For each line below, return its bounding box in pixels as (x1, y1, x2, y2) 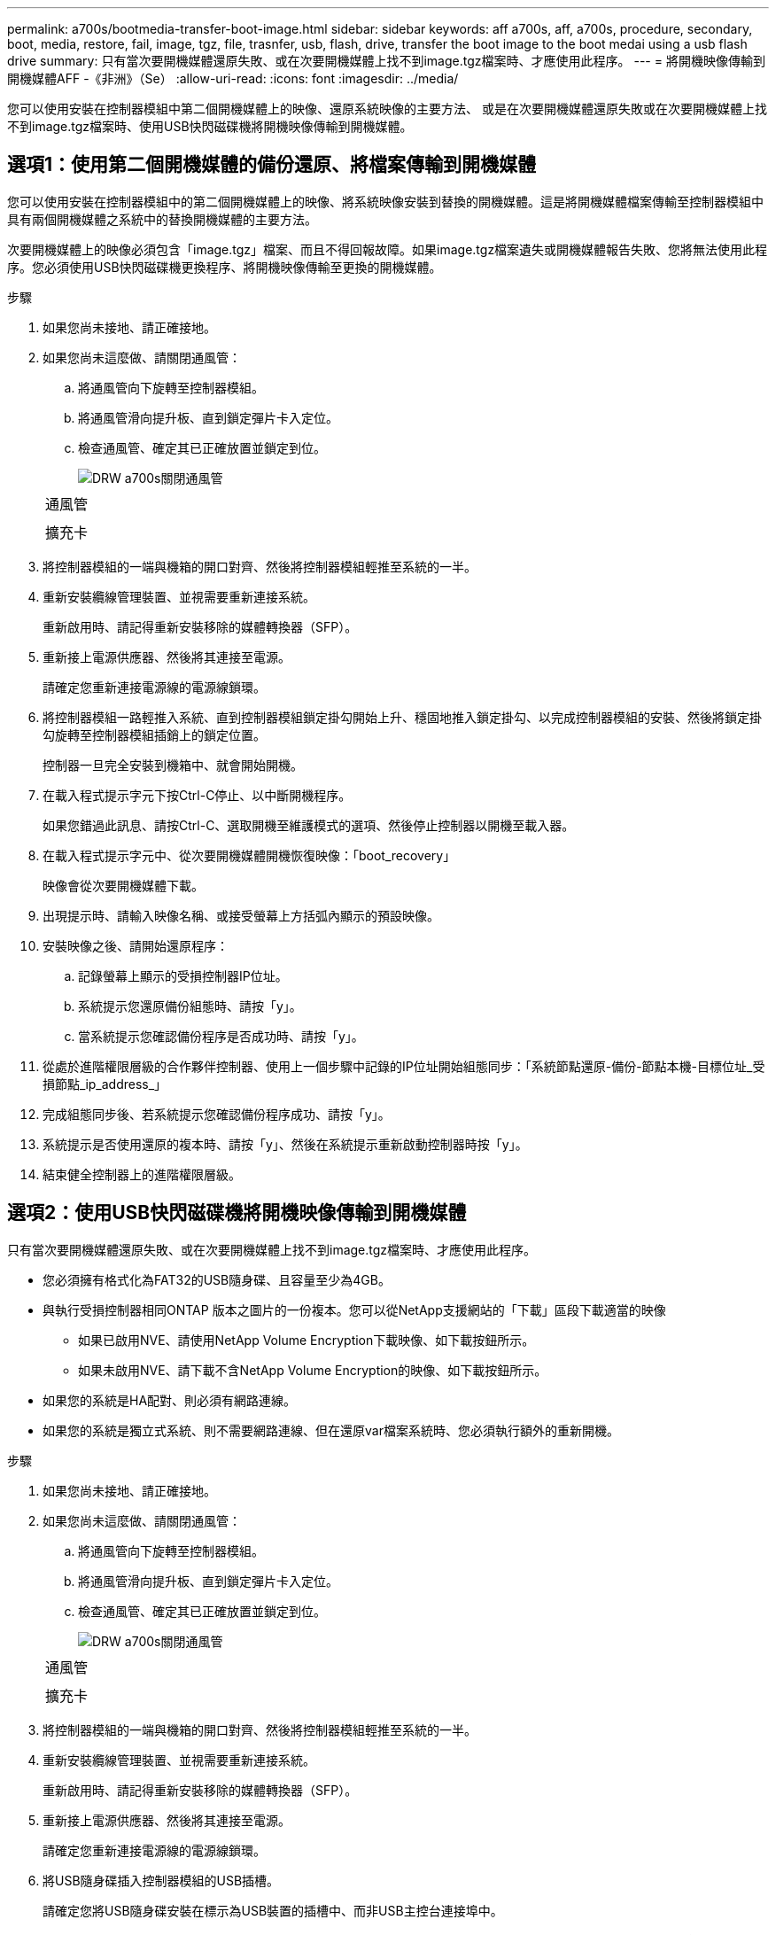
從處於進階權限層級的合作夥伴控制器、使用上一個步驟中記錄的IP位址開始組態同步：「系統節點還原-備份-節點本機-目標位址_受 (43, 1058, 765, 1074)
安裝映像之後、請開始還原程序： (43, 937, 229, 953)
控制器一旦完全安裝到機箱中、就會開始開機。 (43, 757, 303, 773)
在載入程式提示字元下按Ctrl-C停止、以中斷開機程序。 (43, 787, 352, 803)
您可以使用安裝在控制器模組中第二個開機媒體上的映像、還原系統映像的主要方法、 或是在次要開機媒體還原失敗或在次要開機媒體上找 (7, 101, 767, 116)
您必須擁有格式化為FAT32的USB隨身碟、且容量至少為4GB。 (43, 1271, 391, 1287)
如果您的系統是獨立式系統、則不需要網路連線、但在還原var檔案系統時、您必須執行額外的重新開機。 (43, 1422, 619, 1438)
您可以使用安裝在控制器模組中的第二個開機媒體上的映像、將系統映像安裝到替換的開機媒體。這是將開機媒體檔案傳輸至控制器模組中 (7, 193, 764, 209)
